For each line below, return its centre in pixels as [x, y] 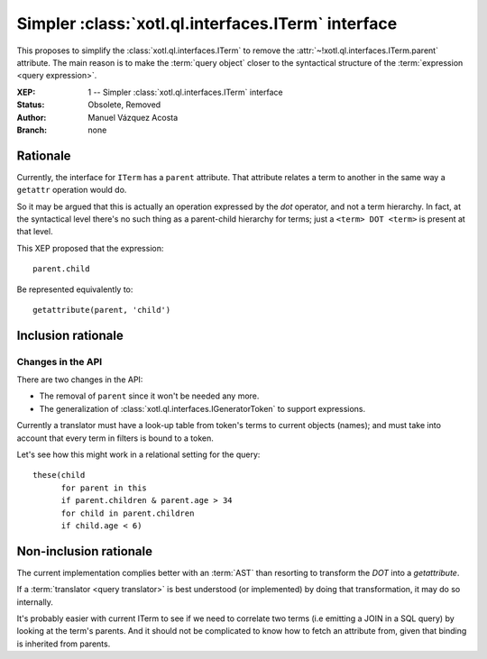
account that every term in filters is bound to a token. [115, 438]
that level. [35, 232]
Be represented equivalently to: [75, 289]
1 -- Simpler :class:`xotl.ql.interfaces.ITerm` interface [185, 92]
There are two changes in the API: [80, 380]
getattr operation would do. [72, 190]
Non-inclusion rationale [85, 551]
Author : [32, 117]
